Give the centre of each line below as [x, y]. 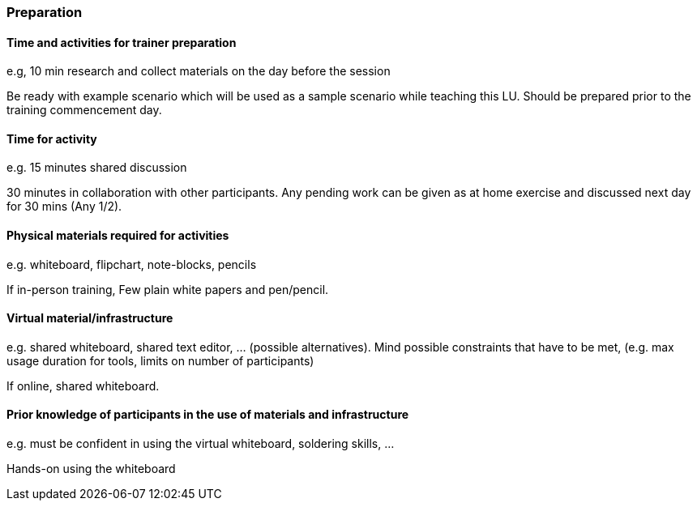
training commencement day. [84, 110]
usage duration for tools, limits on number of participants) [160, 360]
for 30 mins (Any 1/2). [64, 207]
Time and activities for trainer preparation [122, 42]
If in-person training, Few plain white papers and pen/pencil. [168, 289]
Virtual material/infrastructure [90, 318]
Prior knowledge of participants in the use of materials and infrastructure [208, 415]
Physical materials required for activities [118, 236]
